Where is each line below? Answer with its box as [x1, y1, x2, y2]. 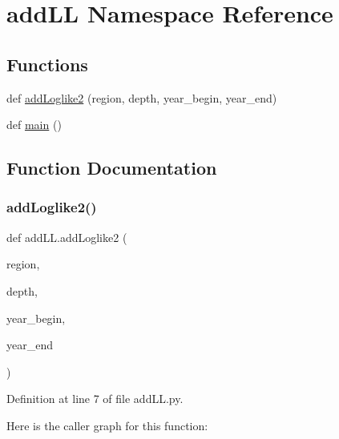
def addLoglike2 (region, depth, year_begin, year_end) [6, 89, 277, 106]
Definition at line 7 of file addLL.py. [6, 390, 184, 407]
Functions [6, 51, 88, 76]
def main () [6, 116, 62, 133]
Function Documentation [6, 155, 217, 180]
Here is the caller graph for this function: [6, 417, 208, 433]
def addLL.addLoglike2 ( [6, 228, 127, 245]
